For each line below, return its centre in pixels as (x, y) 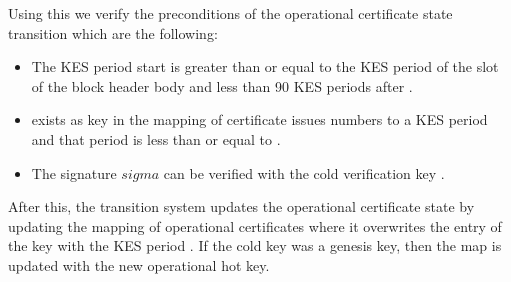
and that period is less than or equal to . (156, 138)
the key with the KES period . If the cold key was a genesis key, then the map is (255, 245)
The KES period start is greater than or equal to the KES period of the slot (265, 66)
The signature (74, 172)
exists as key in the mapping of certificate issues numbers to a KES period (259, 119)
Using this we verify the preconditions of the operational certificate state (230, 13)
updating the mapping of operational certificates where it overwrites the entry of (255, 225)
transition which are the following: (113, 32)
